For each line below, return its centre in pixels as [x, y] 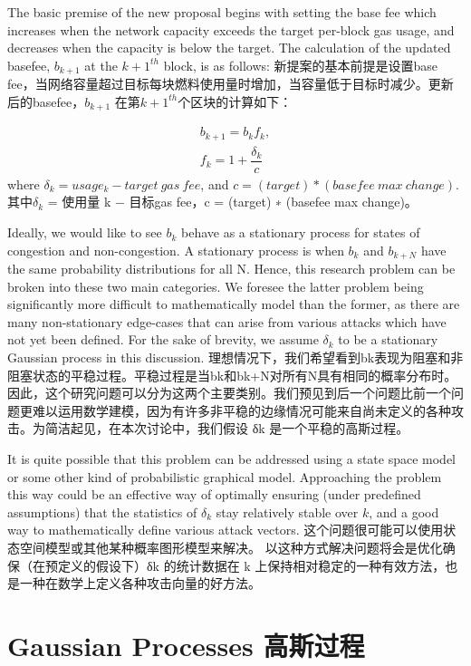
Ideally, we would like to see [85, 232]
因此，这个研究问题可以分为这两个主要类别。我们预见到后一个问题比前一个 [229, 393]
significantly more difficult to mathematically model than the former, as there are [234, 304]
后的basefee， [46, 101]
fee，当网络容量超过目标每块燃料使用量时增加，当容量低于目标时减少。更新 [231, 84]
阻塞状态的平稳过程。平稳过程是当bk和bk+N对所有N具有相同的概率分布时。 [232, 375]
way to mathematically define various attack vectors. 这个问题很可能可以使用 [226, 530]
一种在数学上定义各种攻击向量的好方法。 [140, 583]
